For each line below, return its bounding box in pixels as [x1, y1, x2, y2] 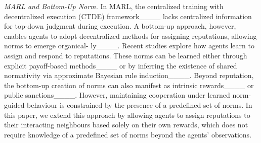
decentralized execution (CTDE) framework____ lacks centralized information [4, 11, 252, 21]
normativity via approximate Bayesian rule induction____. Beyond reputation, [4, 70, 254, 81]
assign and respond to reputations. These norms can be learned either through [4, 50, 247, 60]
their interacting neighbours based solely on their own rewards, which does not [4, 119, 248, 130]
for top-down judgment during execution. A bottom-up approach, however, [4, 21, 236, 31]
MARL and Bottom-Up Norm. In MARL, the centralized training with [4, 1, 224, 11]
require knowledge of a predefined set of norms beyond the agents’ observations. [4, 129, 252, 139]
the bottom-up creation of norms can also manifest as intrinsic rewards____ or [4, 80, 254, 90]
